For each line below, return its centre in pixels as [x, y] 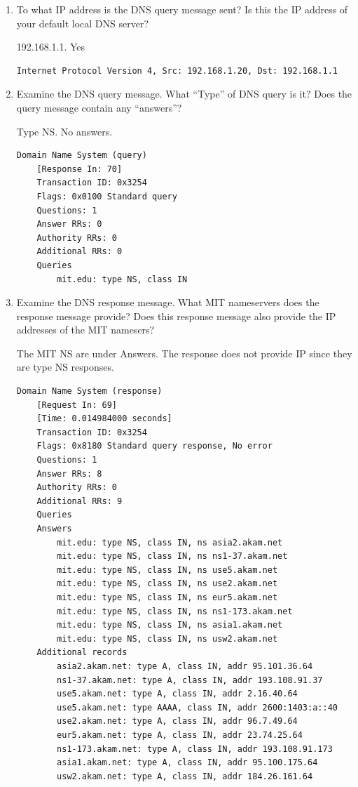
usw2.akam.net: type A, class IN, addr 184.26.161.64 [185, 776]
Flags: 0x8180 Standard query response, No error [154, 446]
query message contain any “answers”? [99, 107]
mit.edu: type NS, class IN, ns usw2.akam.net [167, 639]
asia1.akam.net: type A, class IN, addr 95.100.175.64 [187, 763]
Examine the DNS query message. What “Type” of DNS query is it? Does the [184, 94]
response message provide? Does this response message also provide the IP [176, 316]
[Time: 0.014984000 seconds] [104, 419]
